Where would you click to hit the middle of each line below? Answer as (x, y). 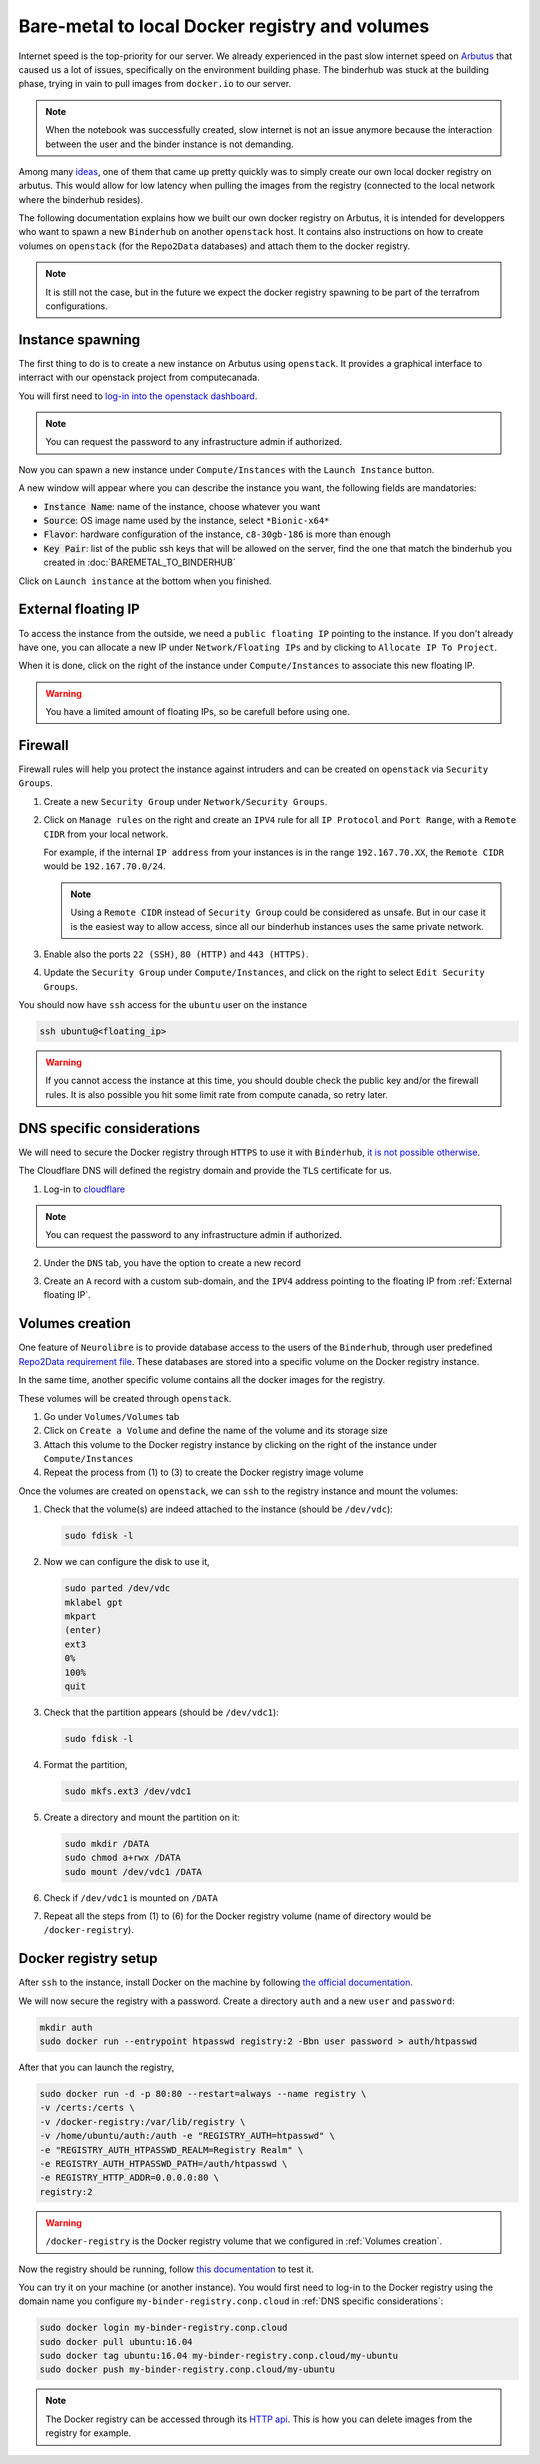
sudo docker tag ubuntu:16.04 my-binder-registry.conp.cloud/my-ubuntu (219, 2356)
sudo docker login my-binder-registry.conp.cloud (163, 2328)
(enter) (83, 1630)
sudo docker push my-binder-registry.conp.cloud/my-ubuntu (187, 2369)
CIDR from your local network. (106, 834)
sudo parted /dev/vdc (117, 1588)
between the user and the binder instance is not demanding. (169, 144)
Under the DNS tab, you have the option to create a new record (172, 1262)
